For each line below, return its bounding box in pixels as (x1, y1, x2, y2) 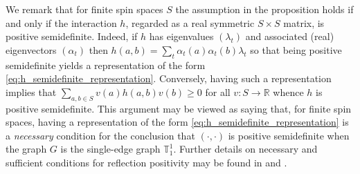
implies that (6, 84, 57, 99)
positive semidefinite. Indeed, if (6, 29, 138, 43)
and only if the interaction (6, 15, 117, 30)
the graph (6, 142, 47, 156)
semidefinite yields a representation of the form (6, 57, 206, 72)
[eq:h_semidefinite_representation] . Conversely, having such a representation (6, 71, 332, 86)
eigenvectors (6, 42, 57, 57)
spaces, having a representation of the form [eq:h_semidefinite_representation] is (6, 115, 349, 129)
